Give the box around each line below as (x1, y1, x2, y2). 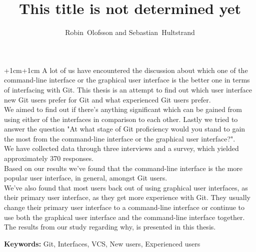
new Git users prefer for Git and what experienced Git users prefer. (4, 94, 211, 104)
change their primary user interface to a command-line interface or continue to (4, 202, 244, 212)
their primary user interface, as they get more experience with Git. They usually (4, 192, 250, 202)
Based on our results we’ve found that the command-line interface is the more (4, 162, 243, 173)
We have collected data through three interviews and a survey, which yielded (4, 143, 239, 153)
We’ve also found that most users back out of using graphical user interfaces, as (4, 182, 248, 192)
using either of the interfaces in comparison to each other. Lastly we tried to (4, 113, 238, 124)
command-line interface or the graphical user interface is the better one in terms (4, 74, 250, 85)
